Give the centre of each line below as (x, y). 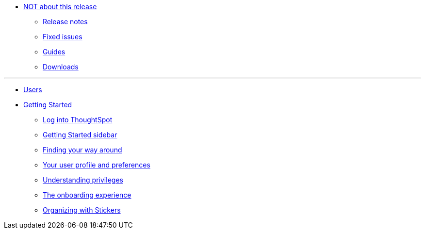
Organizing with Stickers (82, 210)
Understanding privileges (83, 180)
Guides (54, 52)
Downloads (61, 67)
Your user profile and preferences (97, 165)
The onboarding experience (87, 195)
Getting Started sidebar (80, 135)
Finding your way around (82, 150)
